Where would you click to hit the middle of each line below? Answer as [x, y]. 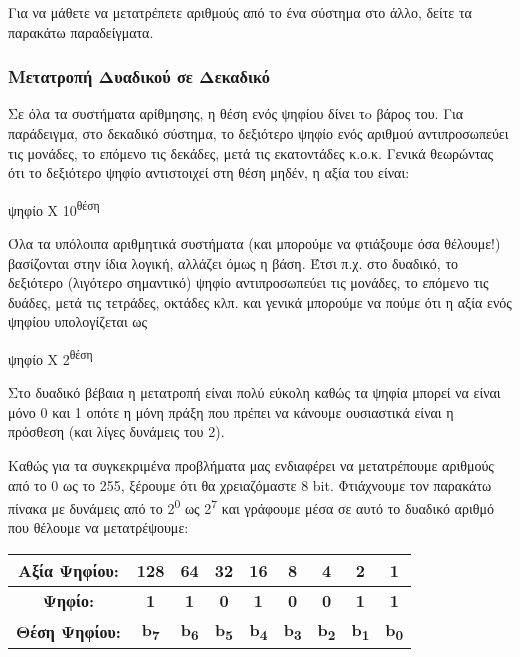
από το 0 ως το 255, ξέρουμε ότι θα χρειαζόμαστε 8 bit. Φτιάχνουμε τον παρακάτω [250, 484]
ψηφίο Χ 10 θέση [54, 208]
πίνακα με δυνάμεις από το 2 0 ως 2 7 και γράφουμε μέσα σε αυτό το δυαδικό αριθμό [251, 506]
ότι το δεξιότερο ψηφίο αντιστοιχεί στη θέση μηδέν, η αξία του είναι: [209, 172]
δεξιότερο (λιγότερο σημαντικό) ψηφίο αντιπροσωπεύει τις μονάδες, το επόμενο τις [248, 282]
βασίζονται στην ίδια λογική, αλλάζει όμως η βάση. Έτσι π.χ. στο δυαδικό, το [233, 262]
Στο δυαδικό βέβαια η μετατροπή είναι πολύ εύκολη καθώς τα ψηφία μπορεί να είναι [254, 392]
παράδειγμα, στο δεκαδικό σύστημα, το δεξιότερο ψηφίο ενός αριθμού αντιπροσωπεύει [258, 133]
